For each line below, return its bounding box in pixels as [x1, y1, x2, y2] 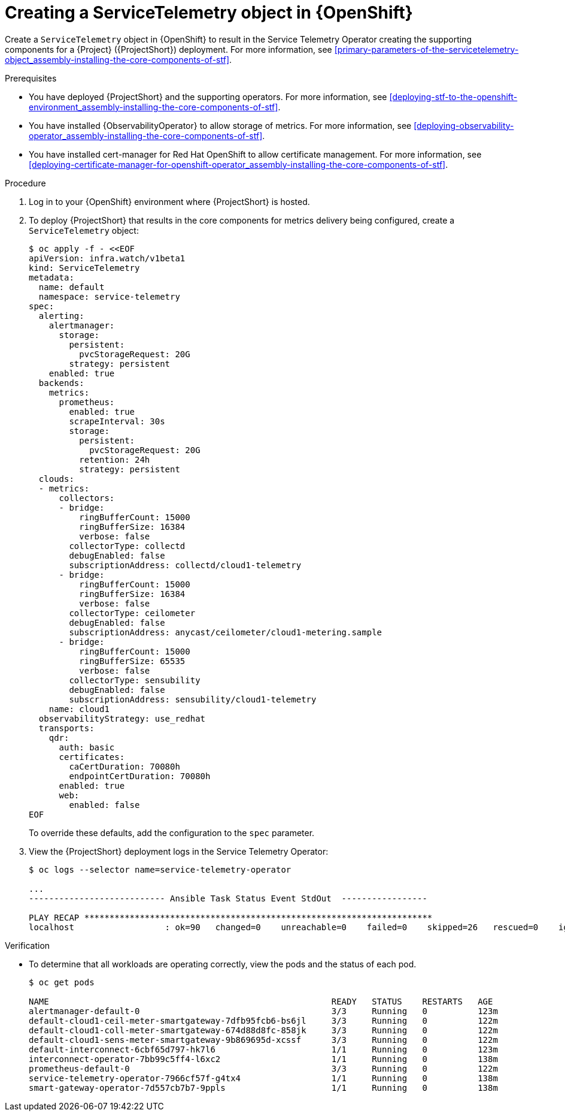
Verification [5, 940, 50, 951]
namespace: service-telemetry [38, 291, 180, 301]
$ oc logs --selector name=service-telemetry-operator [29, 864, 291, 874]
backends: [38, 378, 84, 388]
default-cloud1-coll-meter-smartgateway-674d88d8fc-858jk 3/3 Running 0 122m [29, 1025, 498, 1035]
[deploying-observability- [414, 120, 514, 131]
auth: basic [59, 742, 115, 752]
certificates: [59, 752, 125, 762]
